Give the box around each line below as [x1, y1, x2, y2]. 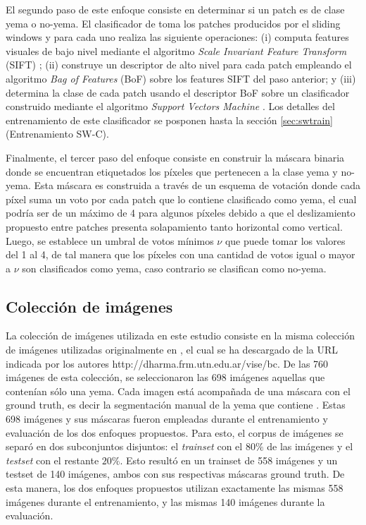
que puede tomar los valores [225, 233, 346, 248]
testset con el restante [6, 452, 99, 467]
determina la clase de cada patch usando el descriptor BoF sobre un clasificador [6, 85, 350, 99]
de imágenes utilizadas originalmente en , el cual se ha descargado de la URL [6, 342, 339, 357]
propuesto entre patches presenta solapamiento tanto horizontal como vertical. [6, 219, 343, 234]
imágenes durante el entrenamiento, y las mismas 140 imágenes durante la [6, 494, 325, 509]
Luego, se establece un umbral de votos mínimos [6, 233, 214, 248]
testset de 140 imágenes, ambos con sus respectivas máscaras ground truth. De [6, 466, 345, 481]
